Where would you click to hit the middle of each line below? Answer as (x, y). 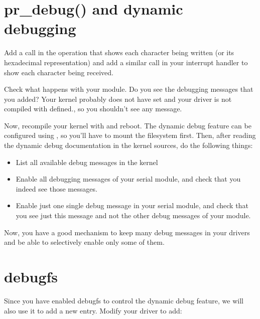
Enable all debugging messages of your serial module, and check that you (128, 179)
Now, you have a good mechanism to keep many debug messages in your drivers (127, 232)
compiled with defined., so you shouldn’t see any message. (93, 109)
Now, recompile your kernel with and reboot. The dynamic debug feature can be (128, 125)
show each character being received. (59, 72)
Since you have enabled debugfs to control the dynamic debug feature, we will (124, 300)
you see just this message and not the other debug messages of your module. (133, 215)
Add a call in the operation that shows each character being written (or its (119, 52)
